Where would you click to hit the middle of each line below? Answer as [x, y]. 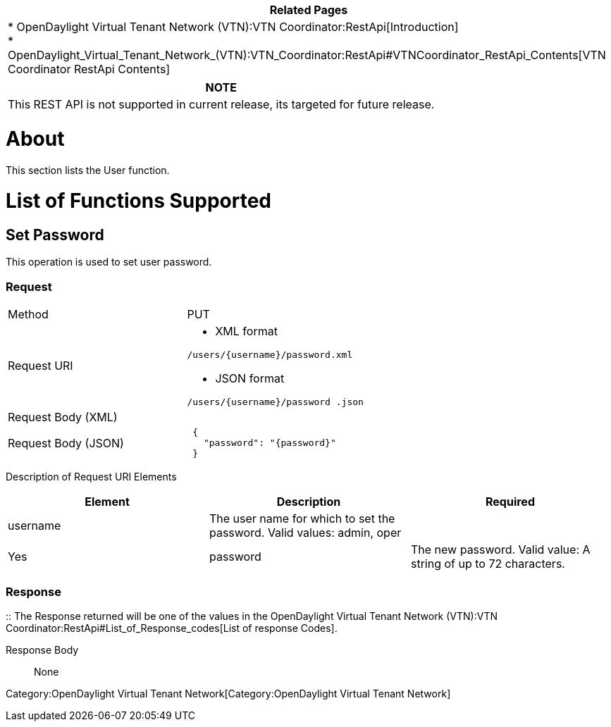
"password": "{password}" [270, 443]
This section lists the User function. [88, 170]
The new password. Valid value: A [500, 550]
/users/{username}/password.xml [270, 355]
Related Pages [309, 10]
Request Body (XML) [63, 417]
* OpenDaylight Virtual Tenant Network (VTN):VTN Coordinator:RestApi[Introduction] [233, 27]
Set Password [55, 235]
